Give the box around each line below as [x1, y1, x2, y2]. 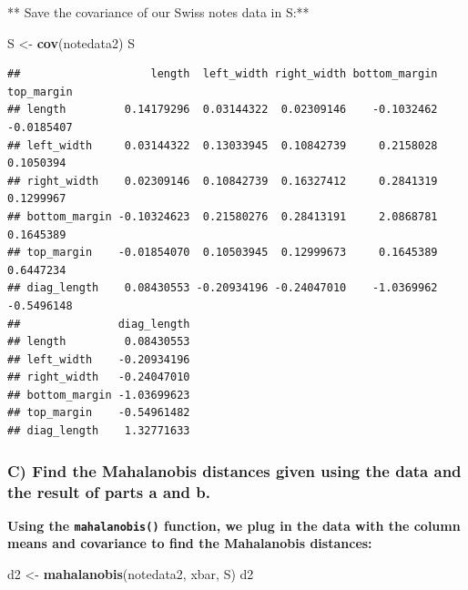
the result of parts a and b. [7, 480, 210, 503]
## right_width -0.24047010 [7, 371, 190, 384]
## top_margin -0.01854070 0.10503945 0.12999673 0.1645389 [7, 246, 438, 259]
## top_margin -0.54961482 [7, 406, 190, 420]
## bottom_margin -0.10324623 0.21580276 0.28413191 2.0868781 [7, 209, 438, 223]
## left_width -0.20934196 [7, 352, 190, 366]
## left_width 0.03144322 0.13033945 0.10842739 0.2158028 [7, 138, 438, 152]
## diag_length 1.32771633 [7, 424, 190, 438]
